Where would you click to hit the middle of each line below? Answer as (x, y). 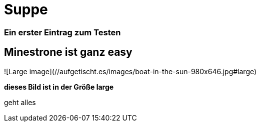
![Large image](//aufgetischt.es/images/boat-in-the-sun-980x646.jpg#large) (130, 71)
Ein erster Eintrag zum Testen (62, 32)
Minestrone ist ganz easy (68, 52)
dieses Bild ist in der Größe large (59, 87)
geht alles (20, 102)
